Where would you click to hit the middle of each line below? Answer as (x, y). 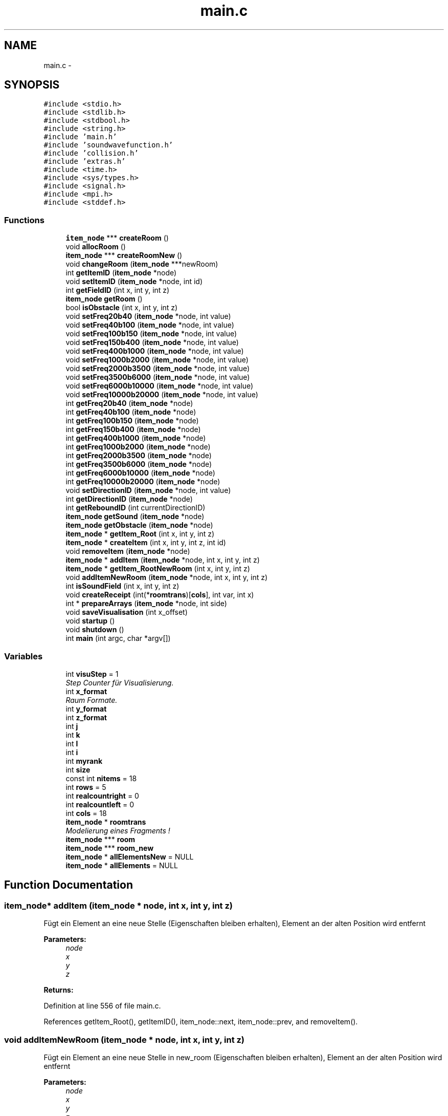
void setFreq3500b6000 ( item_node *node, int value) (158, 377)
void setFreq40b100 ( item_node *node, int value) (150, 325)
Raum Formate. (92, 700)
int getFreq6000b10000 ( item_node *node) (140, 473)
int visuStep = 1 (92, 674)
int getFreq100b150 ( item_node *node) (132, 421)
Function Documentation (69, 885)
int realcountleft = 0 (100, 804)
